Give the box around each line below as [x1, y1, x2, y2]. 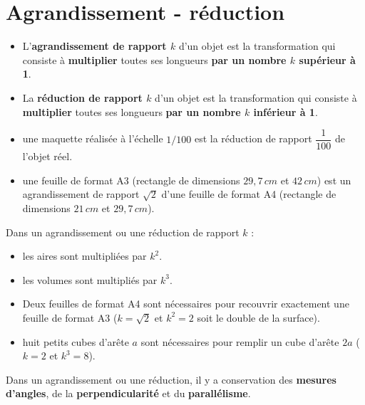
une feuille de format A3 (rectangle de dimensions [22, 172, 240, 187]
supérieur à [299, 52, 356, 67]
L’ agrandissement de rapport [22, 38, 167, 53]
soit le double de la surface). [197, 310, 320, 325]
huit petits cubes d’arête [22, 334, 129, 349]
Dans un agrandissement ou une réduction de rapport [6, 224, 240, 239]
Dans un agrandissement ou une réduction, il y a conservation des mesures [6, 372, 336, 386]
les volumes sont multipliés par [22, 272, 158, 287]
